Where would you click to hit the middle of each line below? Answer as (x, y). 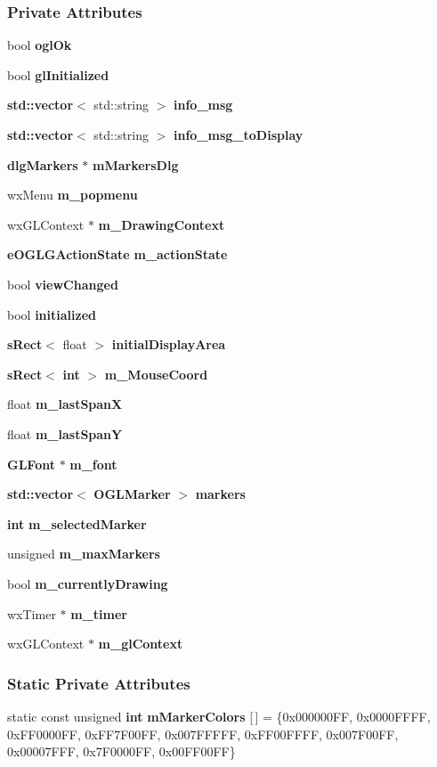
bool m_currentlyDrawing (88, 583)
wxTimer (32, 613)
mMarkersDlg (135, 164)
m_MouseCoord (156, 374)
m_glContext (141, 644)
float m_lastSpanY (65, 433)
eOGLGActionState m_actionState (117, 254)
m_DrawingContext (162, 224)
